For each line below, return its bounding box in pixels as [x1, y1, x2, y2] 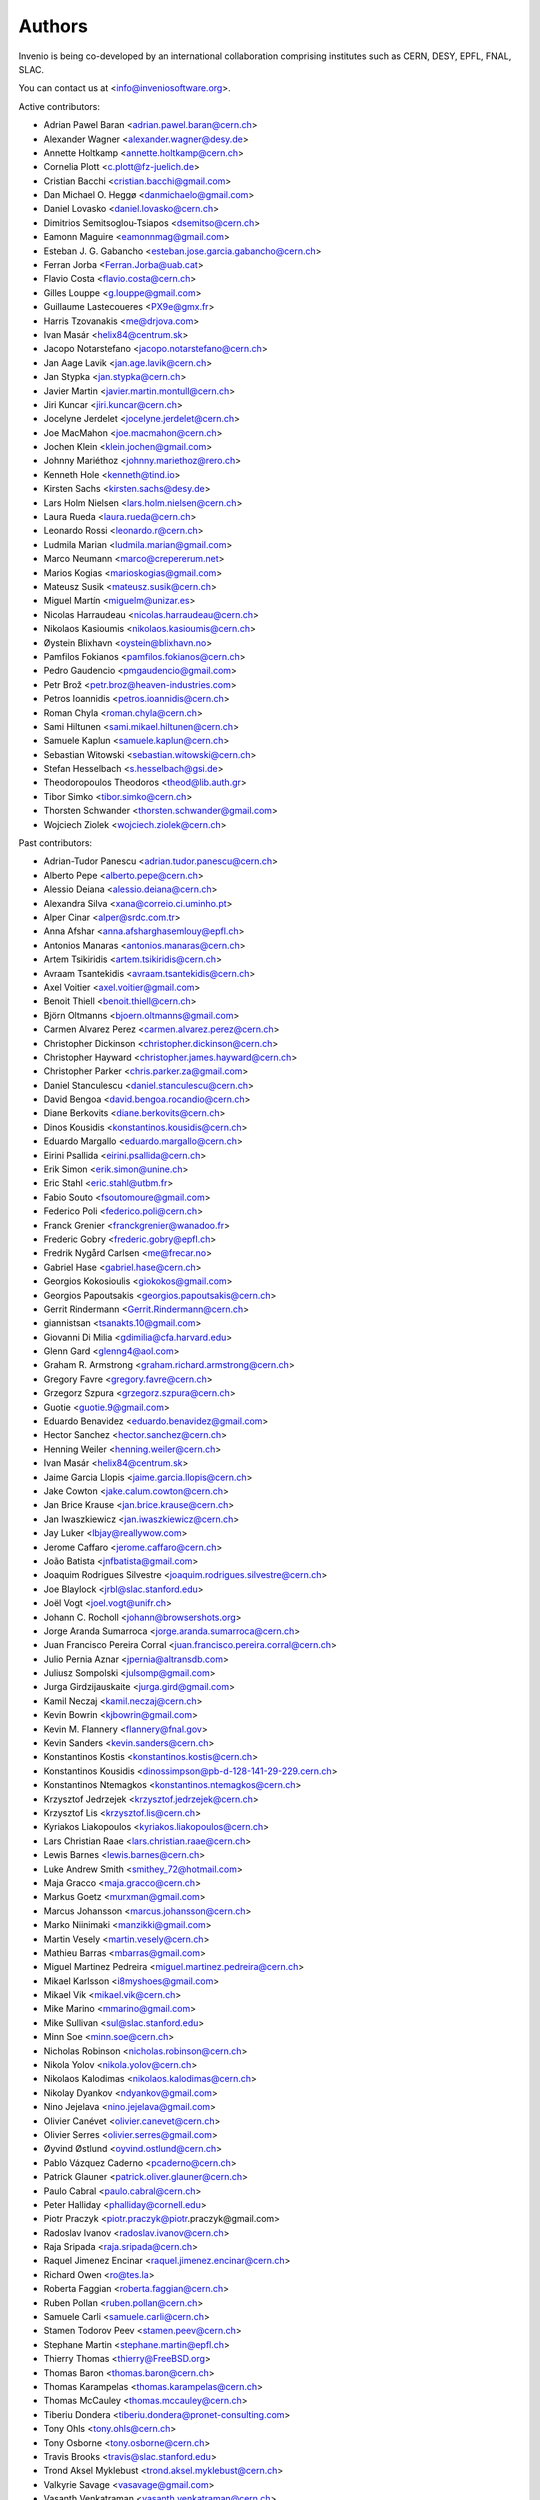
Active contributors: [18, 100, 100, 112]
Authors [18, 15, 89, 37]
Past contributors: [18, 837, 93, 849]
